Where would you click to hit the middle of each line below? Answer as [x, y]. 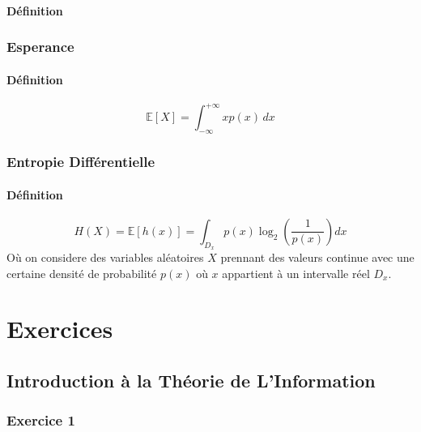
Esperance [40, 47]
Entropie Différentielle [81, 162]
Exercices [60, 329]
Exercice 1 [41, 420]
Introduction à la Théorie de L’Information [191, 380]
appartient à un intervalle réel [296, 273]
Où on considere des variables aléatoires [105, 257]
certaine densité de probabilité [82, 273]
